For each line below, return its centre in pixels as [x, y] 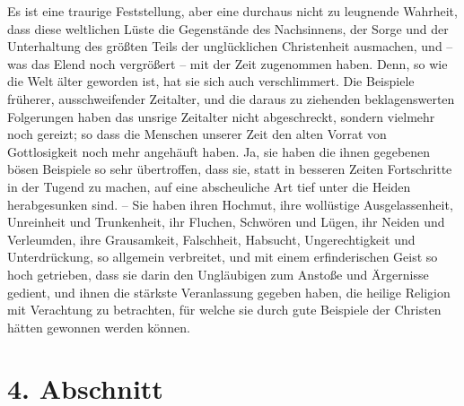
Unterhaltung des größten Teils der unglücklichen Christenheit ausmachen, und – [230, 46]
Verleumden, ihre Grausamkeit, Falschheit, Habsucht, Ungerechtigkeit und [211, 239]
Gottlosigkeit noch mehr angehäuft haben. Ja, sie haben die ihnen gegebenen [219, 151]
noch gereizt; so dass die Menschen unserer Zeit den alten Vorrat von [197, 134]
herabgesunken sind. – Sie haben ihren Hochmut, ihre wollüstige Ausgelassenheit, [230, 204]
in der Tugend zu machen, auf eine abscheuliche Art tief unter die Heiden [209, 186]
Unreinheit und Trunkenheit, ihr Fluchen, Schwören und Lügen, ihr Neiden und [226, 222]
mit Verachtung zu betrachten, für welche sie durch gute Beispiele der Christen [224, 310]
